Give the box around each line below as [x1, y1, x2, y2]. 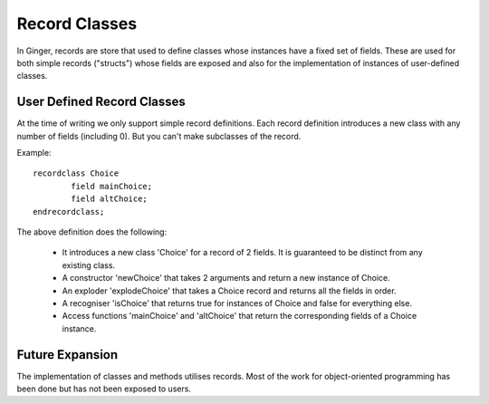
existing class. [62, 259, 116, 271]
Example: [16, 148, 52, 159]
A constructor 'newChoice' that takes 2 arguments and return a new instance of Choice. [62, 273, 391, 284]
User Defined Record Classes [16, 94, 186, 110]
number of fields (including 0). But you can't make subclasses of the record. [16, 130, 302, 141]
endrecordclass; [33, 207, 105, 216]
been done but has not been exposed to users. [16, 383, 192, 394]
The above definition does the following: [16, 226, 168, 237]
